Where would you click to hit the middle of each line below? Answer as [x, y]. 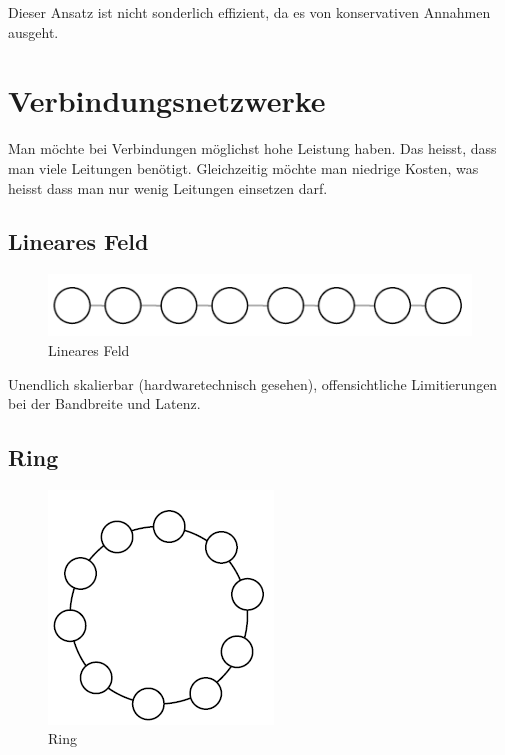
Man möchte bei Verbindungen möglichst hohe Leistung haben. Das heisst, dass [252, 148]
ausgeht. [33, 31]
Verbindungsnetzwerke [167, 100]
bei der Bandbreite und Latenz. [104, 403]
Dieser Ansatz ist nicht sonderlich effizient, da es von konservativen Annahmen [249, 12]
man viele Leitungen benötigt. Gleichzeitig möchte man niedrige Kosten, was [243, 167]
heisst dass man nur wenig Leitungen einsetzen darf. [168, 187]
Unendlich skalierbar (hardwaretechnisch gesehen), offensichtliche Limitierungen [253, 383]
